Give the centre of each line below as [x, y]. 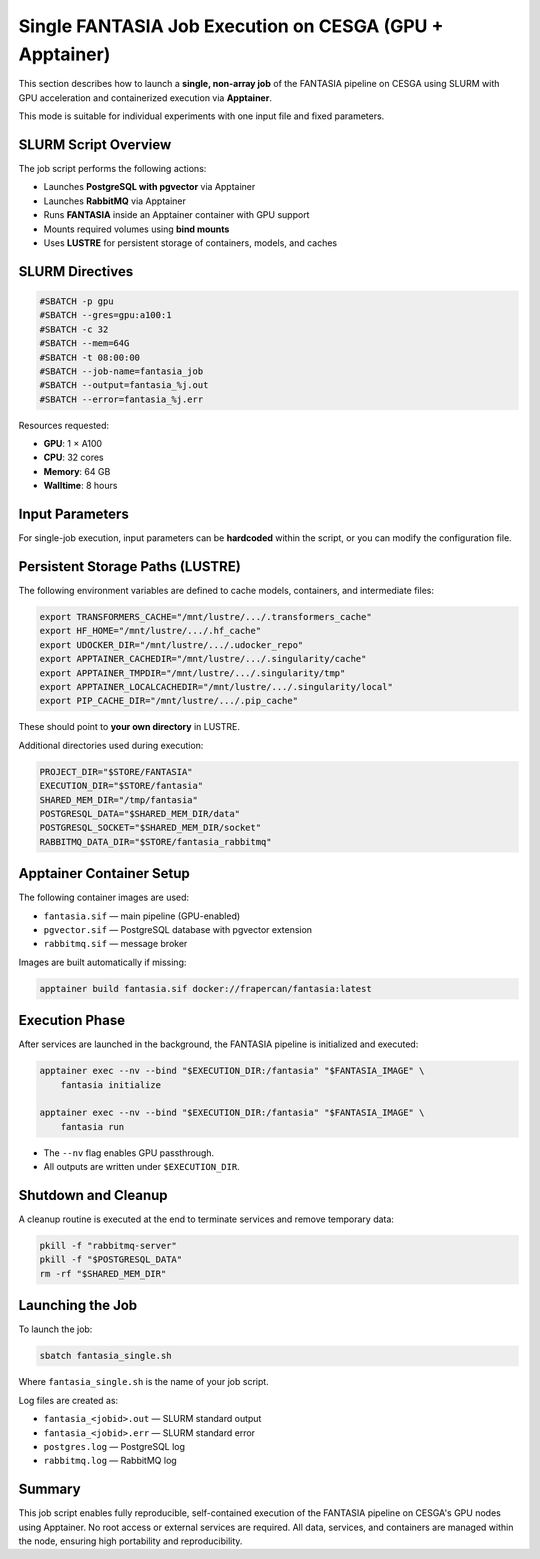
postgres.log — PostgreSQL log [114, 1446]
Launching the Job [78, 1305]
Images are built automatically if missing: [102, 962]
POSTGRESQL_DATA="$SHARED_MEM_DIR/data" [139, 813]
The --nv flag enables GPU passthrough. [129, 1152]
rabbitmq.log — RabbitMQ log [110, 1461]
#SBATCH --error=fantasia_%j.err [121, 399]
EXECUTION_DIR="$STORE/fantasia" [121, 786]
